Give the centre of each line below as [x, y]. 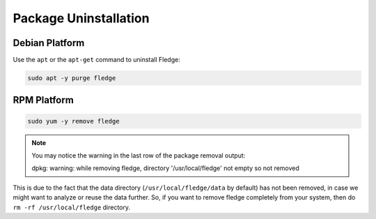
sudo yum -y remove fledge [73, 121]
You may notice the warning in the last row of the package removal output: [139, 156]
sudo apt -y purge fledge [72, 78]
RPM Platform [44, 100]
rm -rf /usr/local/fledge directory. [72, 207]
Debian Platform [49, 43]
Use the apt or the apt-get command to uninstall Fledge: [96, 60]
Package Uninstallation [81, 18]
